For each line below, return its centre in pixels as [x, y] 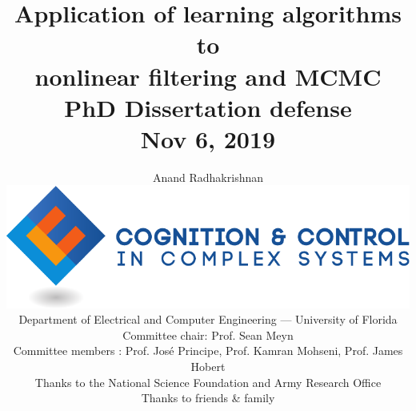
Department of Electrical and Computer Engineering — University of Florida [208, 319]
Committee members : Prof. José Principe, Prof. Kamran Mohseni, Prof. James [208, 351]
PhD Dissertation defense [208, 107]
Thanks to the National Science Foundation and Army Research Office [208, 382]
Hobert [208, 367]
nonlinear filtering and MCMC [208, 76]
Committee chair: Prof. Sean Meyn [208, 334]
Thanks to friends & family [208, 398]
